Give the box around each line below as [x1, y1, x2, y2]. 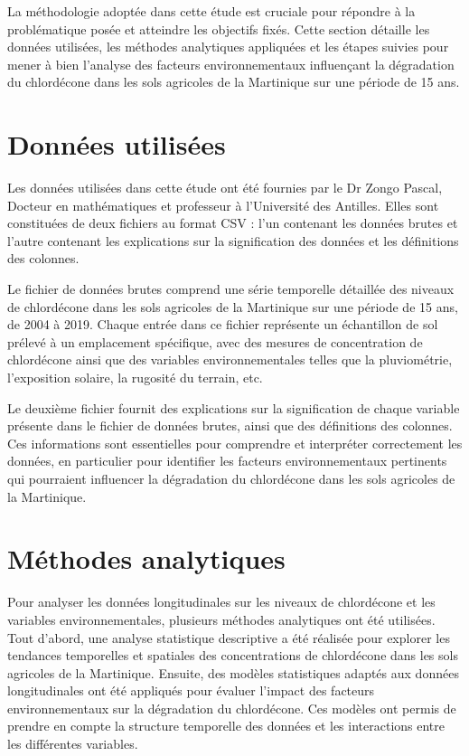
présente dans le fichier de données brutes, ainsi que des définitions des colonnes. [7, 416, 453, 435]
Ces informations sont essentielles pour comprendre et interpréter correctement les [7, 433, 463, 452]
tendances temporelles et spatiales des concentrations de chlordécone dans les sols [7, 646, 458, 665]
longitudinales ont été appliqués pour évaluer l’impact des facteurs [7, 681, 375, 700]
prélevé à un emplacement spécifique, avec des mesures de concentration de [7, 332, 423, 351]
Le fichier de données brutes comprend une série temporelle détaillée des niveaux [7, 279, 455, 298]
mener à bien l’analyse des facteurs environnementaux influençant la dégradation [7, 54, 455, 73]
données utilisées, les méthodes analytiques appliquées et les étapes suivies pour [7, 37, 449, 56]
